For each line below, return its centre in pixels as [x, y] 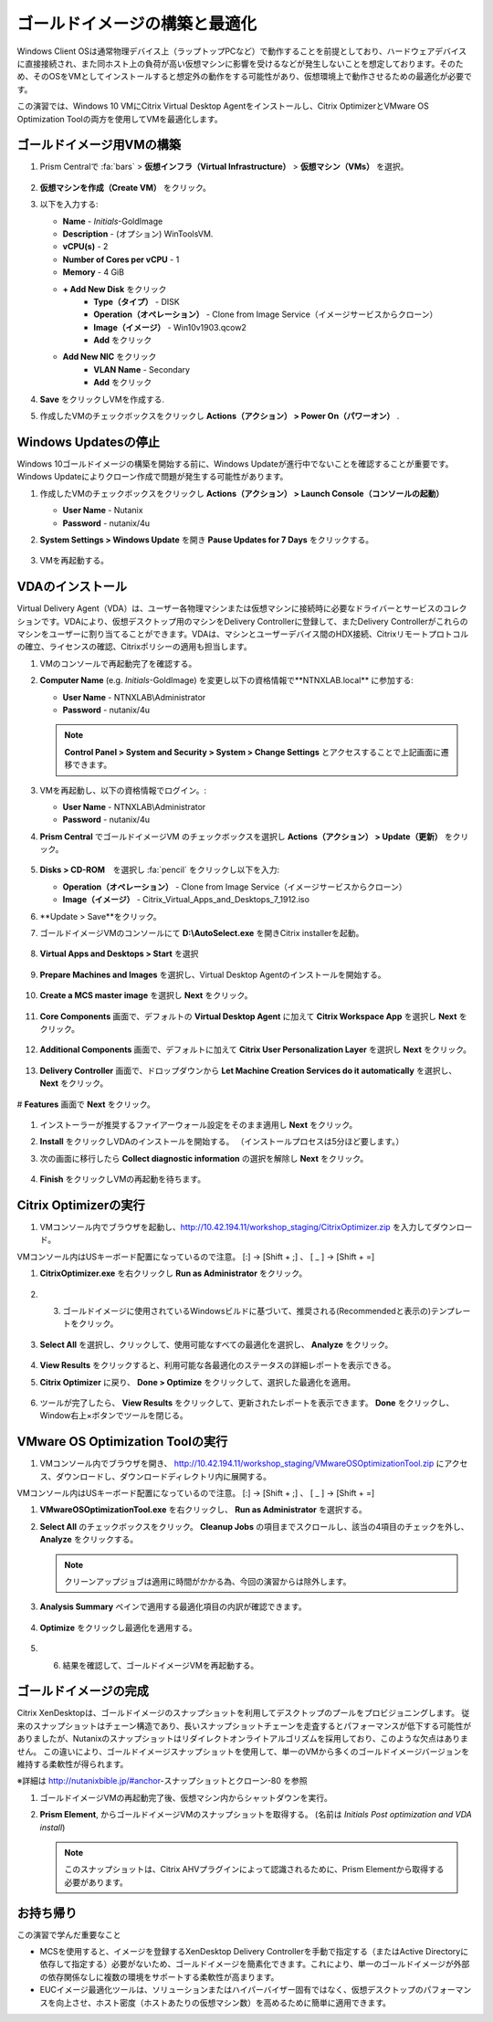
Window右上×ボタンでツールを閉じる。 [114, 1416]
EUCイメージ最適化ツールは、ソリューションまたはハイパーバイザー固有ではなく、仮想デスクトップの [231, 1990]
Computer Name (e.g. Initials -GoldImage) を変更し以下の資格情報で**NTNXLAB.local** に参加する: [227, 680]
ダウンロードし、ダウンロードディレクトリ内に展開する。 [163, 1476]
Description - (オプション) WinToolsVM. [138, 234]
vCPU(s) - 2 [85, 247]
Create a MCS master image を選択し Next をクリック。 [146, 995]
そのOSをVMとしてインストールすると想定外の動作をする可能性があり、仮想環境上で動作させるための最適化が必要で [252, 77]
